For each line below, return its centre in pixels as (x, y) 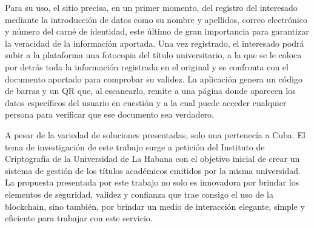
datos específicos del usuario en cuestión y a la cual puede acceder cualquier (146, 102)
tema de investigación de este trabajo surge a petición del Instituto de (135, 146)
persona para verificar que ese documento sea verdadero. (110, 114)
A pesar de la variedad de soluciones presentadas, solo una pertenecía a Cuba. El (155, 134)
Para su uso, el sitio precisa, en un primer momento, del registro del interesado (151, 7)
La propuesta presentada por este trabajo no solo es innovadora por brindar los (152, 182)
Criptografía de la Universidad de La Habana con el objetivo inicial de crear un (152, 159)
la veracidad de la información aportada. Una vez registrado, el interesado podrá (155, 43)
